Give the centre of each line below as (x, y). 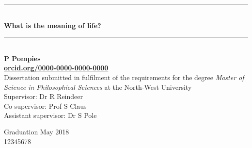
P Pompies (22, 58)
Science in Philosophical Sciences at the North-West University (98, 87)
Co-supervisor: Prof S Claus (45, 106)
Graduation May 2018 (37, 131)
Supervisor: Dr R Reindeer (44, 96)
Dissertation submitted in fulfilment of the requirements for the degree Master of (124, 77)
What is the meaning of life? (53, 25)
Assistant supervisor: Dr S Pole (50, 115)
